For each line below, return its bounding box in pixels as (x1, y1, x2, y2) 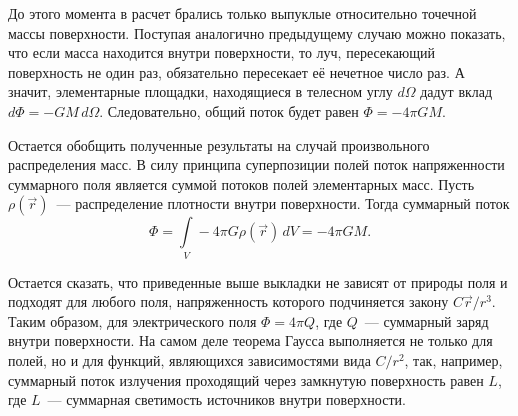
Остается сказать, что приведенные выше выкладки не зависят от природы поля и (8, 271, 508, 292)
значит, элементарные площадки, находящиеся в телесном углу (8, 81, 393, 102)
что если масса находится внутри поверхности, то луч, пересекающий (8, 42, 436, 63)
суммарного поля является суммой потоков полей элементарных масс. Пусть (8, 173, 475, 194)
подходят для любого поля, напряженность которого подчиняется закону (8, 291, 449, 312)
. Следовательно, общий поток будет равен (99, 100, 359, 121)
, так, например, (404, 350, 503, 371)
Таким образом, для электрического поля (8, 310, 257, 331)
